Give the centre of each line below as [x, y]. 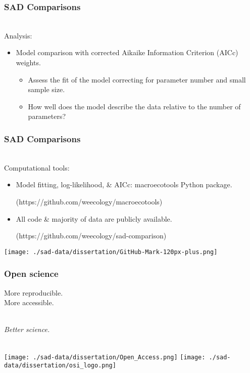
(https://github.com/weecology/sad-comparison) [91, 236]
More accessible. [29, 302]
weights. [28, 62]
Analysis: [18, 35]
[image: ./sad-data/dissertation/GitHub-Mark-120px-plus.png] [111, 252]
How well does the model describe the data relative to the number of [134, 106]
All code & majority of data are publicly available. [94, 218]
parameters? [47, 116]
